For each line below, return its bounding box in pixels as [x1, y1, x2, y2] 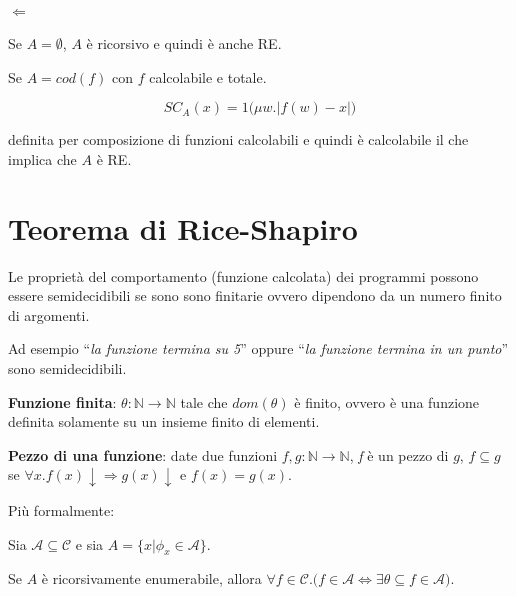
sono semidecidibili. [8, 358, 127, 379]
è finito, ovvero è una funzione [294, 391, 480, 412]
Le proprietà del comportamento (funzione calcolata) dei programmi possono [8, 265, 479, 286]
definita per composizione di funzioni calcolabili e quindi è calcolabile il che [8, 129, 469, 150]
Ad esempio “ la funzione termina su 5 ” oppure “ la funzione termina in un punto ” [8, 338, 509, 359]
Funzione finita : [8, 391, 117, 412]
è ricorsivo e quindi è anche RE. [86, 33, 282, 54]
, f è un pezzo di [349, 444, 449, 465]
